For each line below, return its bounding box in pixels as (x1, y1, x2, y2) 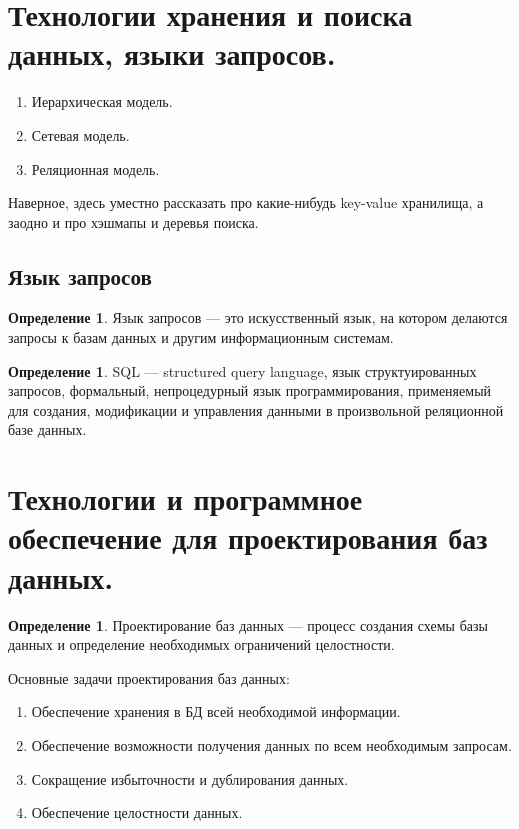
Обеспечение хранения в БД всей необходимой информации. (31, 701, 401, 722)
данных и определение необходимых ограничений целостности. (8, 634, 395, 655)
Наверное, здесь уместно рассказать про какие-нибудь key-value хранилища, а (8, 192, 484, 213)
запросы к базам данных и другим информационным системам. (8, 327, 394, 348)
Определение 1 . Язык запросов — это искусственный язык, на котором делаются (8, 307, 508, 328)
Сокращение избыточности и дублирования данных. (31, 768, 349, 789)
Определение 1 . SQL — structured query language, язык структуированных (8, 360, 477, 381)
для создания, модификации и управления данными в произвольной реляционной (8, 399, 504, 420)
